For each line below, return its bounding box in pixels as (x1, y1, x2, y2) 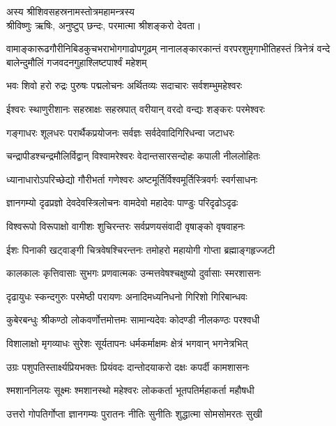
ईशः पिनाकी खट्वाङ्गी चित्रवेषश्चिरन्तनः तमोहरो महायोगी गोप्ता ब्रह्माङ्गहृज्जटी (6, 242, 275, 257)
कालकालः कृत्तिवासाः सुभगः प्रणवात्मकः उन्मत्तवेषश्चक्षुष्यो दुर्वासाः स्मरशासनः (6, 266, 261, 280)
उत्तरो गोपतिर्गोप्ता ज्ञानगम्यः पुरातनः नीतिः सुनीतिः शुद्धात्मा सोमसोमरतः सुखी (6, 406, 263, 420)
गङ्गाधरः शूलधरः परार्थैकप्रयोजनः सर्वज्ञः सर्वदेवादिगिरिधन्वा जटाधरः (6, 125, 235, 139)
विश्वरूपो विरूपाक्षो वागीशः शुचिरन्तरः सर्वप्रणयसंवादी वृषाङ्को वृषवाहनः (6, 218, 245, 233)
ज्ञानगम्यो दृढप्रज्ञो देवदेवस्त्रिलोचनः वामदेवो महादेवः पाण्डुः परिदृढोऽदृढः (6, 195, 238, 210)
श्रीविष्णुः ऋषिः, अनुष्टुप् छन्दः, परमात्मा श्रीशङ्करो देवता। (6, 17, 201, 32)
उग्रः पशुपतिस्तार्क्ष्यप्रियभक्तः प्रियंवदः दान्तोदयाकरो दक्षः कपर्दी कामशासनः (6, 359, 250, 374)
